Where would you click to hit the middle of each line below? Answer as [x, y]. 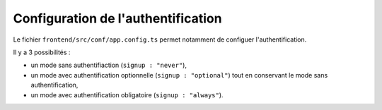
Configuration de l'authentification [117, 18]
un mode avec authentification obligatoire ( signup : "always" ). [127, 94]
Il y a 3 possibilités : [42, 52]
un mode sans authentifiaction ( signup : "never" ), [109, 65]
